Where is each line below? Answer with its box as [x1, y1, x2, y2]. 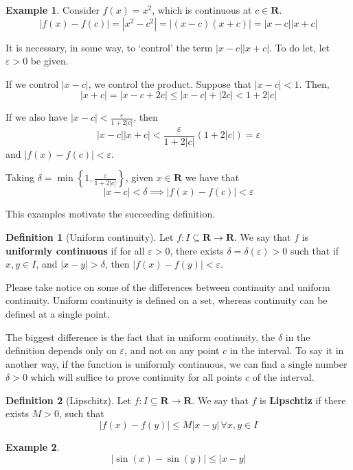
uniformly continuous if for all [5, 243, 145, 257]
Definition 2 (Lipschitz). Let [5, 392, 131, 407]
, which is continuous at [152, 3, 252, 16]
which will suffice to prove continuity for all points [30, 370, 242, 384]
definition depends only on [5, 343, 117, 357]
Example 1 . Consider [5, 3, 100, 16]
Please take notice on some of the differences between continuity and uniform [5, 279, 330, 294]
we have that [185, 170, 240, 185]
